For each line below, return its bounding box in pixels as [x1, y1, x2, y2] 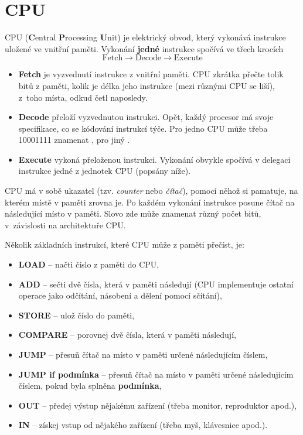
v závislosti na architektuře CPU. [5, 218, 126, 231]
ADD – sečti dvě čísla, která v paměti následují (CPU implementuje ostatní [18, 278, 294, 290]
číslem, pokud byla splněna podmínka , [18, 379, 162, 392]
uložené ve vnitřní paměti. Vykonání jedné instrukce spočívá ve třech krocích [5, 42, 284, 54]
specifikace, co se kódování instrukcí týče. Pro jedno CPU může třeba [18, 122, 268, 134]
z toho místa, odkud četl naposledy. [18, 91, 148, 103]
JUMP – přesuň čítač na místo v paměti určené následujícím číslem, [18, 348, 268, 360]
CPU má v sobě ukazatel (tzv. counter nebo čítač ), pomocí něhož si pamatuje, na [5, 184, 298, 197]
